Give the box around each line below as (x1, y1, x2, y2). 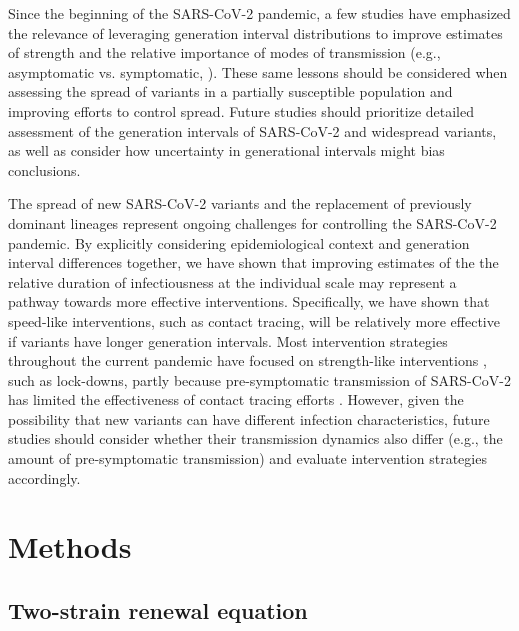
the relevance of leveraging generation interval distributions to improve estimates (8, 22, 503, 43)
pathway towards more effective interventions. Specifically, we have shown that (8, 291, 490, 312)
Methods (8, 526, 132, 567)
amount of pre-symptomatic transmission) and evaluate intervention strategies (8, 448, 487, 469)
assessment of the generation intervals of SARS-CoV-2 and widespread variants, (8, 120, 497, 141)
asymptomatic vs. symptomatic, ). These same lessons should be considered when (8, 61, 508, 82)
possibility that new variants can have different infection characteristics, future (8, 408, 490, 429)
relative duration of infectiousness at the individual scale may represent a (8, 271, 457, 292)
